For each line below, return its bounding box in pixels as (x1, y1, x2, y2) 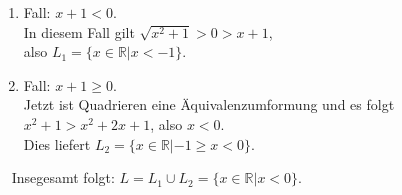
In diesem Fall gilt (23, 21, 135, 42)
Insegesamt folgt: (11, 167, 115, 188)
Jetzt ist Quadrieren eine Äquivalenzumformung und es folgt (23, 94, 395, 115)
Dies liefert (23, 133, 91, 154)
